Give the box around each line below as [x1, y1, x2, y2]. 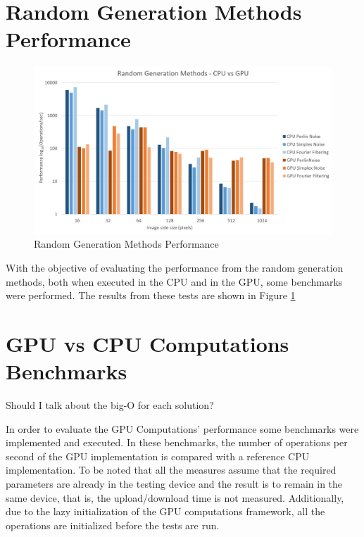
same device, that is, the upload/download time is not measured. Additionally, [6, 490, 344, 505]
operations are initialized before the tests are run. [6, 517, 220, 532]
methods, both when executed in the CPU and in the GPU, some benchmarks [6, 274, 343, 289]
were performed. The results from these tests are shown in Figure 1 [6, 288, 296, 303]
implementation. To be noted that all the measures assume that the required [6, 462, 337, 477]
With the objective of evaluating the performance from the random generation [6, 260, 344, 274]
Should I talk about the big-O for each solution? [6, 398, 214, 412]
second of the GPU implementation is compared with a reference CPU [6, 448, 310, 463]
